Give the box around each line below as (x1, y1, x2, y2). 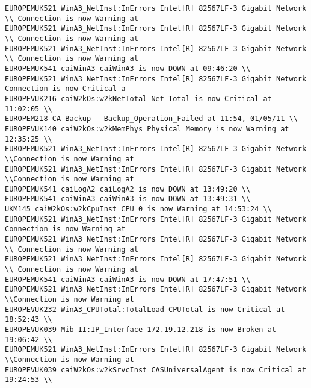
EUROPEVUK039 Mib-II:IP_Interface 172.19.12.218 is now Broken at (5, 325, 277, 334)
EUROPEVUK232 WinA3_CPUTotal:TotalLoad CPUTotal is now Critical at (5, 305, 285, 314)
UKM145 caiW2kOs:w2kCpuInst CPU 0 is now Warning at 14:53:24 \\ (5, 205, 272, 214)
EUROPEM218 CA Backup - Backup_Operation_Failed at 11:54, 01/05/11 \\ (5, 114, 298, 124)
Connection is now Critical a (5, 84, 126, 93)
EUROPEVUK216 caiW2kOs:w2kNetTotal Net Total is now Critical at (5, 94, 272, 103)
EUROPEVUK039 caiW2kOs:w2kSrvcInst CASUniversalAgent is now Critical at (5, 365, 307, 374)
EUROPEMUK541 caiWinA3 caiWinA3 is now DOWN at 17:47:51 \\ (5, 275, 251, 284)
